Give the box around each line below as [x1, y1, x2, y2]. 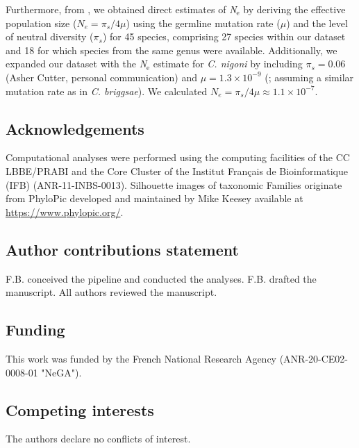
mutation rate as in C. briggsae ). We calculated [6, 83, 208, 98]
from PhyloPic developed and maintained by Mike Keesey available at [6, 191, 303, 206]
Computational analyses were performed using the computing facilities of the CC [6, 150, 350, 165]
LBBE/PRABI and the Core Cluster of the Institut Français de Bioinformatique [6, 163, 348, 178]
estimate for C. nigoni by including [153, 56, 303, 71]
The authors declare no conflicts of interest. [6, 431, 191, 446]
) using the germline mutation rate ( [126, 15, 281, 30]
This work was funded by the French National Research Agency [6, 351, 276, 365]
